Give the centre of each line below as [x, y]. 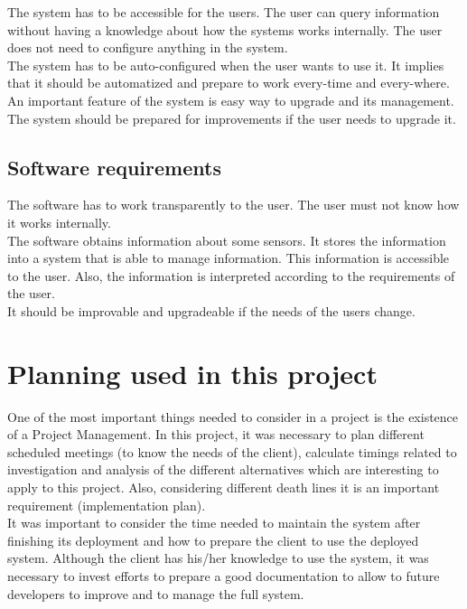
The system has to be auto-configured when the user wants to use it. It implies [226, 65]
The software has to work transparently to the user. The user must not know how [233, 205]
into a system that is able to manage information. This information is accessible [229, 258]
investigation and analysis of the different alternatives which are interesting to [223, 469]
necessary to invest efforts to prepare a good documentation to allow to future [224, 575]
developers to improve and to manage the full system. [156, 593]
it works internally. [59, 222]
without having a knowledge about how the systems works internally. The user [225, 29]
